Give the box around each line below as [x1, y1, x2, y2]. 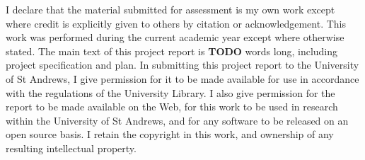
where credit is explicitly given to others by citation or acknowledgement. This [6, 16, 347, 30]
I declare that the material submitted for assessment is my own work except [6, 2, 335, 16]
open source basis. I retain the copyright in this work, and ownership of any [6, 127, 334, 142]
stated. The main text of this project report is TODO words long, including [6, 43, 338, 58]
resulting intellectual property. [6, 140, 137, 155]
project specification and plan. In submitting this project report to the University [6, 57, 359, 72]
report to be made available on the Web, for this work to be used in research [6, 99, 338, 114]
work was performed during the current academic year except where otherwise [6, 30, 344, 45]
